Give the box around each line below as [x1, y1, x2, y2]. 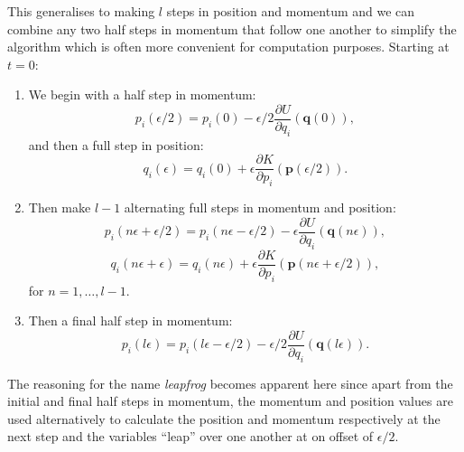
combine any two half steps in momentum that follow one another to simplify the [7, 19, 457, 38]
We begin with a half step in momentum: [28, 85, 256, 104]
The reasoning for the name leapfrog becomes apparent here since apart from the [7, 373, 453, 392]
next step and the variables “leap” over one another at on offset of [7, 427, 374, 446]
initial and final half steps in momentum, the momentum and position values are [7, 391, 453, 410]
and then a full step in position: [28, 135, 204, 154]
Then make [28, 198, 91, 217]
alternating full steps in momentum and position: [124, 198, 396, 217]
